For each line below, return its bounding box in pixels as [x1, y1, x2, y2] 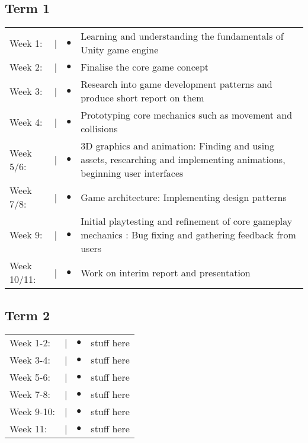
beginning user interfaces [81, 166, 184, 180]
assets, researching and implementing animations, [81, 152, 285, 167]
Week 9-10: [9, 404, 55, 419]
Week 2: [9, 60, 43, 74]
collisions [81, 122, 118, 136]
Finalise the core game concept [81, 60, 209, 74]
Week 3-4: [9, 353, 50, 367]
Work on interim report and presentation [81, 265, 251, 279]
